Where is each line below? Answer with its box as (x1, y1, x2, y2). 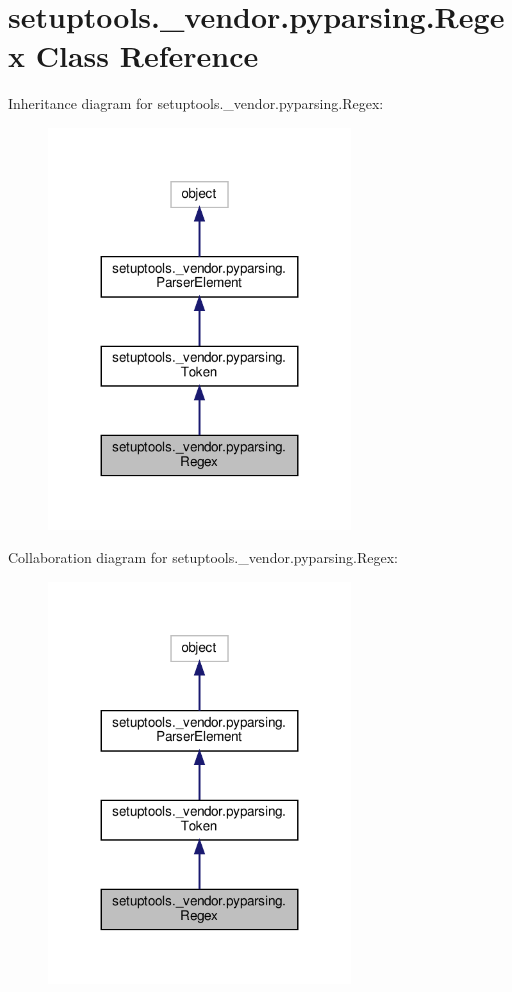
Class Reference (35, 35, 259, 76)
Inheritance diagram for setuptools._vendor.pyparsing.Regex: (8, 93, 384, 114)
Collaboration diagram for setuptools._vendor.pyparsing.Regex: (8, 547, 398, 568)
